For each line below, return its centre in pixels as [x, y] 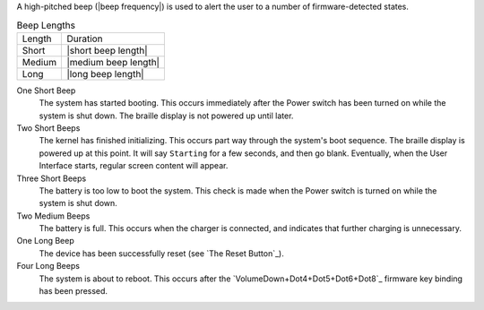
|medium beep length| [113, 62]
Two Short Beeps [48, 128]
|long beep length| [105, 73]
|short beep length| [107, 50]
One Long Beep [46, 241]
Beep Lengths [46, 25]
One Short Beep [46, 90]
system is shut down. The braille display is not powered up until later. [166, 116]
